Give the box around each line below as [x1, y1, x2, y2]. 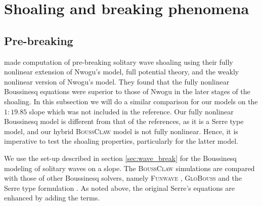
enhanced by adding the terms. [4, 192, 100, 203]
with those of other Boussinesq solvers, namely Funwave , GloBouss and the [4, 173, 242, 183]
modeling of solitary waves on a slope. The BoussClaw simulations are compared [4, 162, 255, 173]
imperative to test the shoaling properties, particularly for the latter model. [4, 136, 238, 146]
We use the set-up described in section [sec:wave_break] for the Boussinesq [4, 152, 237, 163]
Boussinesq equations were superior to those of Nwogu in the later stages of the [4, 86, 250, 97]
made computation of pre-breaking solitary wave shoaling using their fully [4, 56, 233, 67]
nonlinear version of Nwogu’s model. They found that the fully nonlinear [4, 76, 230, 87]
